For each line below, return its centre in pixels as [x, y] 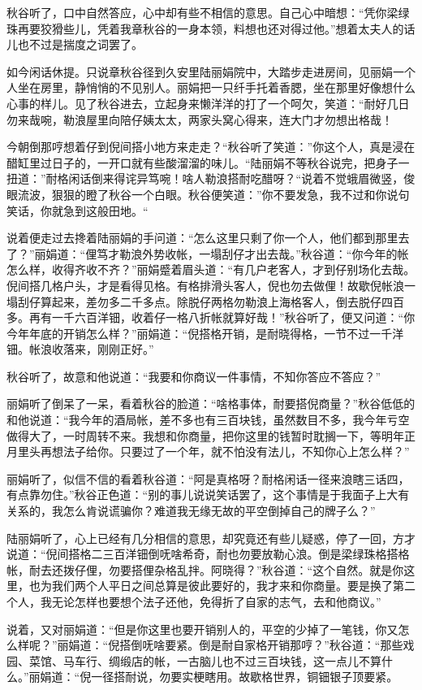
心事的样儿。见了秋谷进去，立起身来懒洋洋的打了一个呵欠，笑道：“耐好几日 [208, 103]
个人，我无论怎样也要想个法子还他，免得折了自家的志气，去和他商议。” [194, 601]
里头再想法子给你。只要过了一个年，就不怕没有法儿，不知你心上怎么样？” [213, 451]
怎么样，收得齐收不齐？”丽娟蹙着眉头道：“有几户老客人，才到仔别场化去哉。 [211, 269]
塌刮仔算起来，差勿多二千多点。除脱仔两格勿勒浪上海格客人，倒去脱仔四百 [205, 301]
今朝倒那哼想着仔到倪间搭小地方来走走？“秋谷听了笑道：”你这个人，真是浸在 [211, 147]
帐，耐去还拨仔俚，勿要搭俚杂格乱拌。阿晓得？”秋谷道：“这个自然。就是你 [205, 569]
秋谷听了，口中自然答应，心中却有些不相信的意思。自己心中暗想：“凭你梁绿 [208, 12]
